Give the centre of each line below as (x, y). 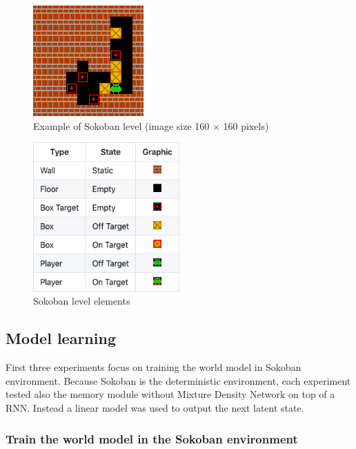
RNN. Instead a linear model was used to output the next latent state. (155, 407)
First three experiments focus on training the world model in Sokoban (154, 367)
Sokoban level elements (82, 301)
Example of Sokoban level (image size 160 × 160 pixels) (151, 125)
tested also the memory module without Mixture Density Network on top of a (170, 394)
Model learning (61, 338)
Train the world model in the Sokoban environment (152, 438)
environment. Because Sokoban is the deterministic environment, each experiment (178, 380)
